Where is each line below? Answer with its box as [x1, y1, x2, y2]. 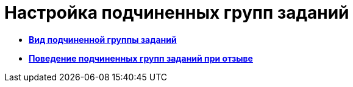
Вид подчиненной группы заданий [29, 34, 177, 45]
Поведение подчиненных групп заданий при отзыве [29, 53, 253, 63]
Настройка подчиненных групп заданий [4, 2, 349, 23]
